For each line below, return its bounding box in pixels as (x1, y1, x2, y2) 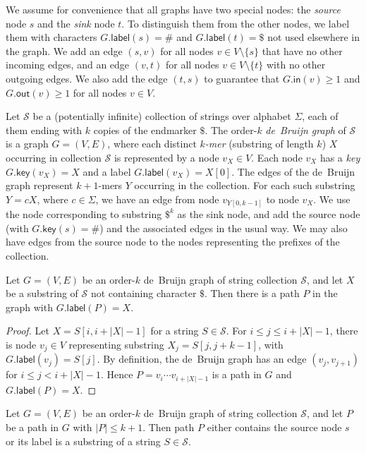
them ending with (6, 122, 83, 137)
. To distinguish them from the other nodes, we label (121, 16, 350, 30)
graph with (6, 299, 53, 314)
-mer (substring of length (205, 136, 314, 151)
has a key (319, 150, 360, 164)
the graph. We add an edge (6, 43, 123, 58)
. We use (313, 191, 350, 206)
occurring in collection (6, 150, 102, 164)
